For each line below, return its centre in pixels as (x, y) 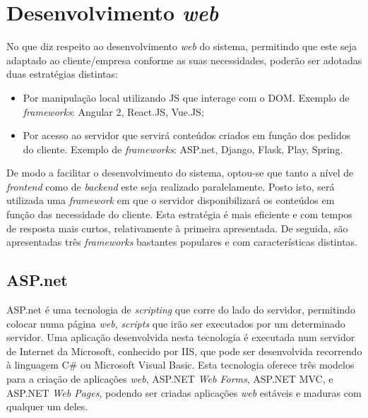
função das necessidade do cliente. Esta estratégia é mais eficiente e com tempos (179, 214)
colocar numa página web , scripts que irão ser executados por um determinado (176, 323)
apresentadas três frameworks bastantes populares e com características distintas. (182, 242)
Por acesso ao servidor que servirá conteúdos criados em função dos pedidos (187, 135)
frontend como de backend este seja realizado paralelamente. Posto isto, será (171, 186)
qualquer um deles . (47, 406)
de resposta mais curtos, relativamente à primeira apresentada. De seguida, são (177, 228)
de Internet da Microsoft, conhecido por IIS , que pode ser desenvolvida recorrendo (184, 351)
